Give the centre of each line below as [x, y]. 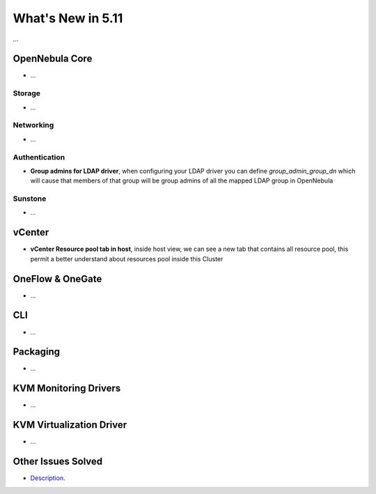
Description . [48, 478]
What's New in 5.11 [68, 18]
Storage [27, 93]
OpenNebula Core [53, 59]
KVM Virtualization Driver [70, 425]
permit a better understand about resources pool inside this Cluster [127, 258]
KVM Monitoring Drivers [67, 388]
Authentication [39, 157]
